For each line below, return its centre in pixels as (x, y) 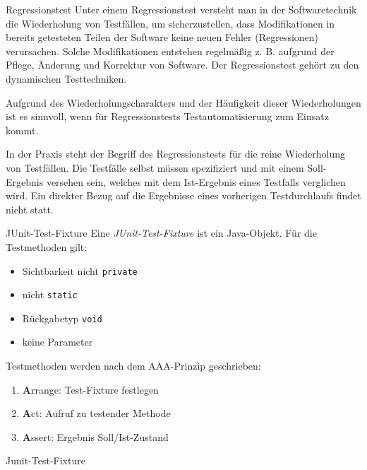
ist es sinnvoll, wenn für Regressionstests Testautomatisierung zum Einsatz (167, 116)
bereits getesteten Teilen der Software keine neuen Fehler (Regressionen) (162, 37)
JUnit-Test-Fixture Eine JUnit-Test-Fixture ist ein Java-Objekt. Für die (161, 233)
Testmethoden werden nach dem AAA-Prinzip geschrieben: (133, 366)
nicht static (50, 294)
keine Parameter (58, 342)
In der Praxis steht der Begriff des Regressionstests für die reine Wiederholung (175, 154)
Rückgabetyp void (62, 318)
